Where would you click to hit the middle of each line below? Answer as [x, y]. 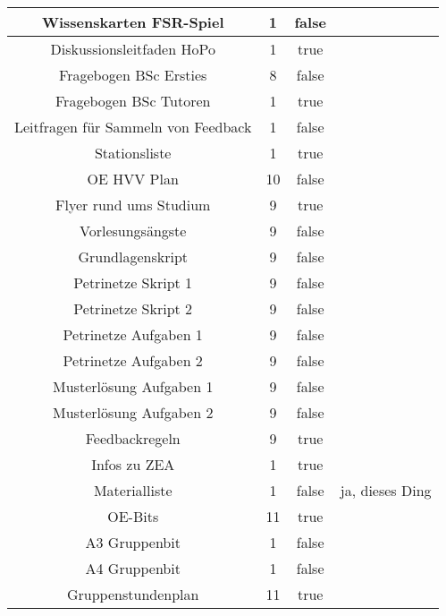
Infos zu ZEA [133, 464]
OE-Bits [133, 516]
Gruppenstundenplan [133, 594]
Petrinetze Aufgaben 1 [133, 334]
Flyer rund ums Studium [133, 205]
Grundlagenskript [133, 257]
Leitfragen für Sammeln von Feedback [133, 127]
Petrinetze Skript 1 [133, 282]
